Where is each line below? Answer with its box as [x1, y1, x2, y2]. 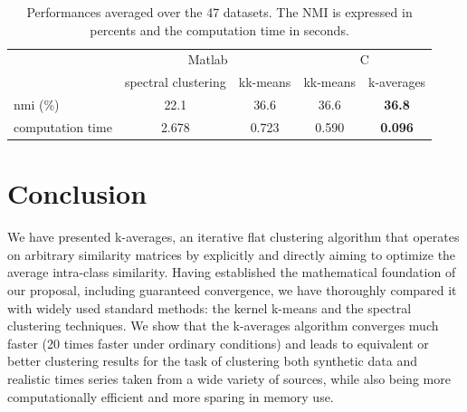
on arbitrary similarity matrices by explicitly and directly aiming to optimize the [7, 244, 456, 263]
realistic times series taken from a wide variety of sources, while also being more [7, 369, 451, 388]
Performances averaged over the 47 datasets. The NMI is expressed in [26, 3, 413, 21]
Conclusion [7, 175, 148, 212]
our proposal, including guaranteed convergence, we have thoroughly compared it [7, 280, 457, 299]
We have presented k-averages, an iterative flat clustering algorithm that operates [7, 227, 460, 246]
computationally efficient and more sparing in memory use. [7, 387, 334, 406]
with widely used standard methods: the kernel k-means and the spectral [7, 298, 412, 317]
